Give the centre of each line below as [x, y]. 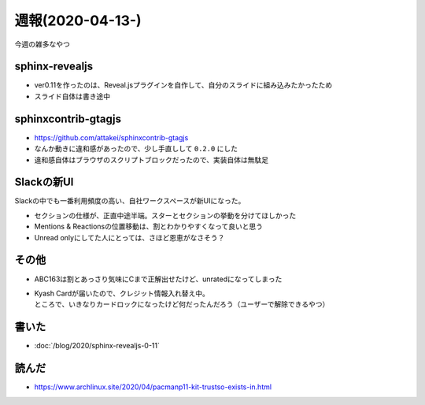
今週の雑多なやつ [42, 44]
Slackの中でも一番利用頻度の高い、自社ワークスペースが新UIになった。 [130, 201]
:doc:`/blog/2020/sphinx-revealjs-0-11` [97, 346]
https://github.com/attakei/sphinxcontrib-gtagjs [111, 137]
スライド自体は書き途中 [72, 96]
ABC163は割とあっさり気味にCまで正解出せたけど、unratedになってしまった [158, 279]
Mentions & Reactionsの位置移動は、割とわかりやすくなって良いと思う [149, 227]
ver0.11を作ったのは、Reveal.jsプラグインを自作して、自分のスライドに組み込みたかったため [183, 85]
